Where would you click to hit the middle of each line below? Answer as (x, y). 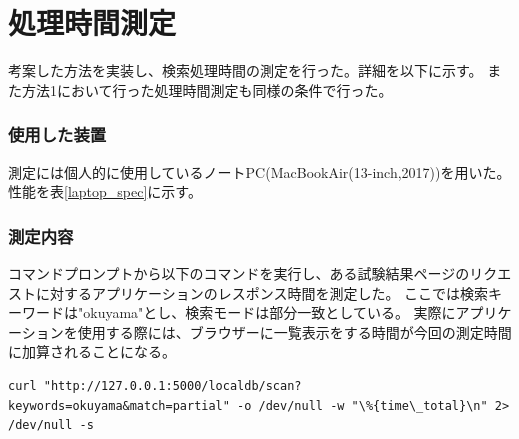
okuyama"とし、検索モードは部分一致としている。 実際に (269, 312)
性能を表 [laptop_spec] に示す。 (105, 191)
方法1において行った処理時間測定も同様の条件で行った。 (207, 89)
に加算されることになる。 (92, 351)
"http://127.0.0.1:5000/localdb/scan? (172, 385)
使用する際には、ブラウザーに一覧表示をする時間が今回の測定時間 (294, 331)
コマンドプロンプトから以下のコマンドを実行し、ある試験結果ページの (239, 272)
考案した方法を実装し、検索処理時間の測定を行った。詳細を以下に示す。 (245, 70)
